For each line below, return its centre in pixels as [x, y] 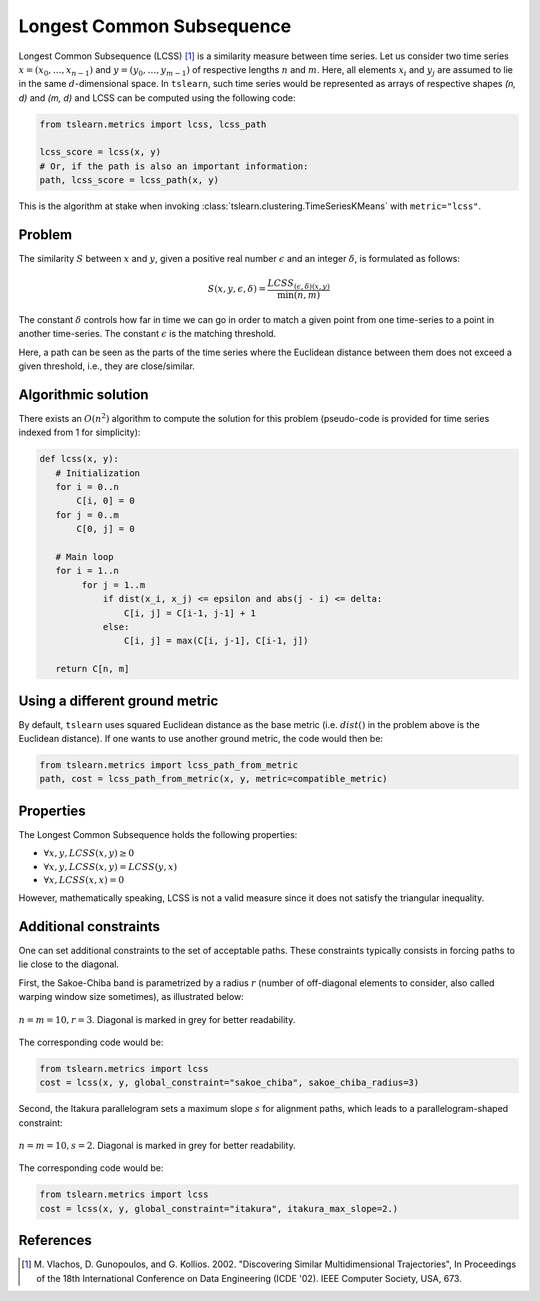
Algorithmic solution [83, 394]
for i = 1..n [87, 571]
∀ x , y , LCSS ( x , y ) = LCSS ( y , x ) [110, 866]
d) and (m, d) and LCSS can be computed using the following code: [157, 97]
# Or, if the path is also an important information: [174, 166]
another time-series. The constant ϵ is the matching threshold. [147, 334]
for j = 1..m [113, 584]
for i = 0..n [87, 487]
